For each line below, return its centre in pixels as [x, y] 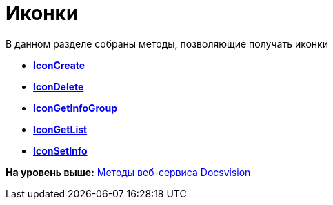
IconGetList [60, 129]
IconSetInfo [60, 150]
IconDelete [59, 86]
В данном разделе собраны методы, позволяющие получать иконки [167, 43]
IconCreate [59, 65]
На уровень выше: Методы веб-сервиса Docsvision [128, 172]
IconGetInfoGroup [75, 108]
